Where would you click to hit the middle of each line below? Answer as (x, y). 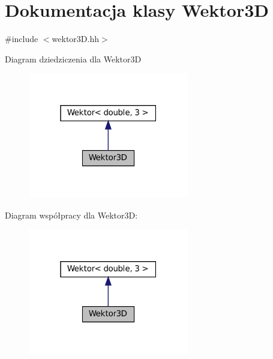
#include (22, 39)
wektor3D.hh (75, 39)
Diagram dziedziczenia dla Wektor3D (73, 59)
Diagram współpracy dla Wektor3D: (71, 215)
